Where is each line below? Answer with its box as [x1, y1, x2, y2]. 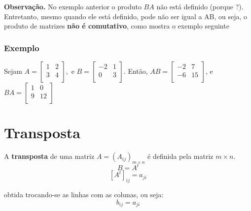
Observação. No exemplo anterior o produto [4, 1, 142, 11]
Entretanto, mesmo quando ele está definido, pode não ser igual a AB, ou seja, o [4, 11, 248, 21]
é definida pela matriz [147, 151, 214, 161]
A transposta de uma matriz [4, 151, 95, 161]
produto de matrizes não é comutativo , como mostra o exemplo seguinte [4, 21, 229, 31]
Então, [128, 66, 148, 76]
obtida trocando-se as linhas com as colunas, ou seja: [4, 189, 164, 200]
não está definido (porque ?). [156, 1, 244, 11]
